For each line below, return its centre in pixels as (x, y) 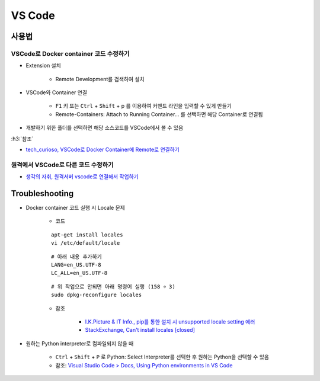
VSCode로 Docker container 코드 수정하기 (70, 53)
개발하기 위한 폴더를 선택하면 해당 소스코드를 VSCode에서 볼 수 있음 (105, 128)
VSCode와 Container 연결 (57, 92)
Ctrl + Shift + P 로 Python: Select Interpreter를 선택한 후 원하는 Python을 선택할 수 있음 (162, 357)
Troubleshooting (42, 193)
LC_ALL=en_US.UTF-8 (79, 273)
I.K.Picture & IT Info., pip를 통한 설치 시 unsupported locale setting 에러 (170, 322)
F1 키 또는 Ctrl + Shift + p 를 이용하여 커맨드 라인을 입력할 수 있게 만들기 (144, 106)
